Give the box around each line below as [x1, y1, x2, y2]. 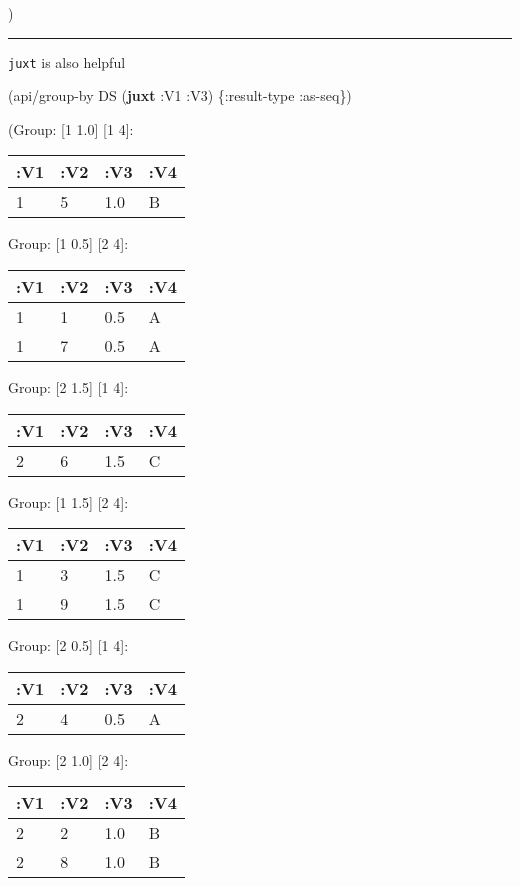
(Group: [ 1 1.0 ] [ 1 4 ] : [8, 118, 134, 139]
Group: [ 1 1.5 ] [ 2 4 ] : [8, 491, 129, 512]
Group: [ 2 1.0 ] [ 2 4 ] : [8, 749, 129, 770]
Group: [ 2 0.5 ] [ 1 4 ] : [8, 635, 129, 656]
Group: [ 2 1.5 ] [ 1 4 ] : [8, 377, 129, 398]
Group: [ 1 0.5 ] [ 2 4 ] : [8, 233, 129, 254]
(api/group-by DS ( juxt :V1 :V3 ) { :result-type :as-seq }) [8, 85, 352, 106]
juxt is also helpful [8, 51, 126, 72]
